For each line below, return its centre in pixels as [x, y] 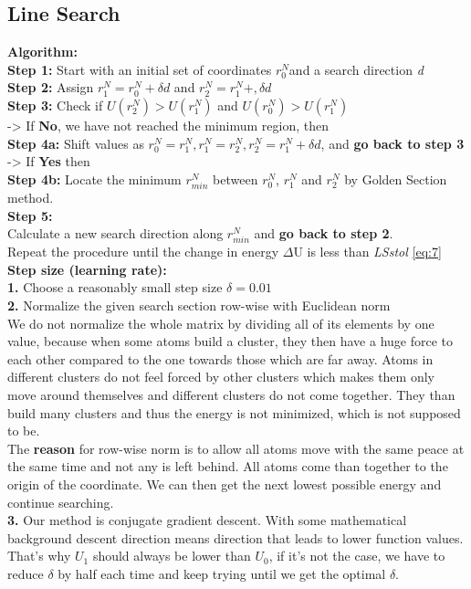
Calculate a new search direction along [115, 233]
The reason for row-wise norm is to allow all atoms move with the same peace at [236, 448]
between [235, 179]
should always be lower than [172, 556]
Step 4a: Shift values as [76, 143]
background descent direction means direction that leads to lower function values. [235, 537]
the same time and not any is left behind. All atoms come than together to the [228, 466]
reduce [26, 573]
